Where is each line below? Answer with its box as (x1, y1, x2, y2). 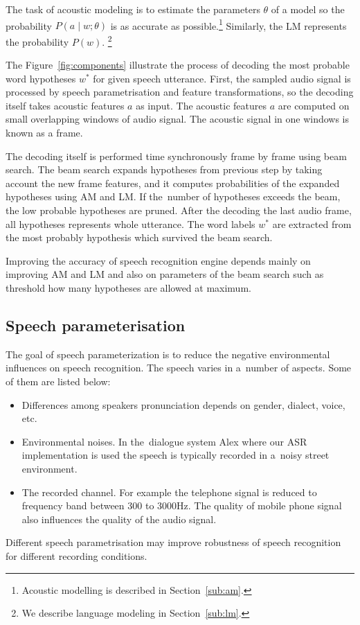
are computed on (278, 98, 350, 112)
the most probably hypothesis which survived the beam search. (6, 230, 273, 245)
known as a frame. (6, 125, 83, 140)
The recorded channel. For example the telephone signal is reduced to (21, 484, 317, 499)
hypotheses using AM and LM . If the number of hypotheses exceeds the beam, (6, 189, 341, 204)
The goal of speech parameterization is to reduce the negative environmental (6, 346, 330, 361)
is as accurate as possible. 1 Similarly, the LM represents (110, 16, 347, 33)
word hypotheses (6, 71, 76, 85)
